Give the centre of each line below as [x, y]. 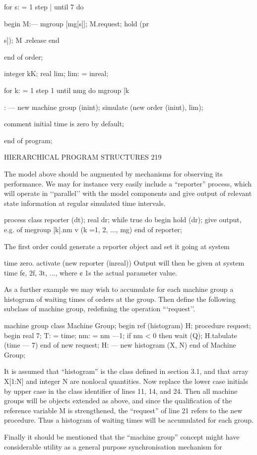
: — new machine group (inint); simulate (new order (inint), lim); [104, 107]
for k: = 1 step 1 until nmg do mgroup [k [67, 90]
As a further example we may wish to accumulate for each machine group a [119, 289]
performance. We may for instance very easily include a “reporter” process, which [128, 183]
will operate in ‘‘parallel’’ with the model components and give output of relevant [128, 193]
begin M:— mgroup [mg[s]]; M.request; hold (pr [76, 23]
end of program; [28, 140]
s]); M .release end [32, 40]
